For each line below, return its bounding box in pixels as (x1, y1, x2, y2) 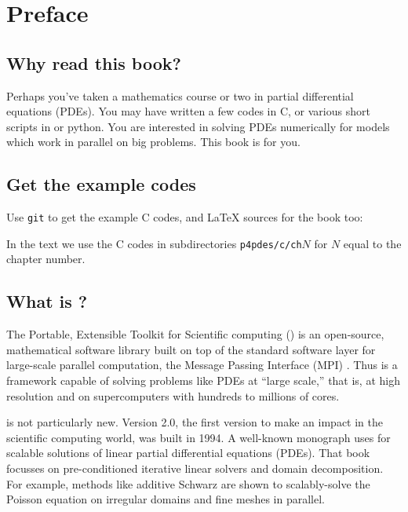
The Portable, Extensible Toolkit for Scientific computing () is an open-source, (6, 326, 384, 342)
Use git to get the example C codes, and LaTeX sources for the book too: (6, 209, 363, 225)
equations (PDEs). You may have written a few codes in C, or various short (6, 103, 370, 119)
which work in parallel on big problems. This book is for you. (6, 133, 301, 150)
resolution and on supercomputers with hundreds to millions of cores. (6, 387, 340, 404)
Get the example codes (6, 172, 196, 196)
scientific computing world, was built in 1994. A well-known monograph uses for (6, 429, 391, 445)
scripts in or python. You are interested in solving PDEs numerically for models (6, 118, 390, 134)
